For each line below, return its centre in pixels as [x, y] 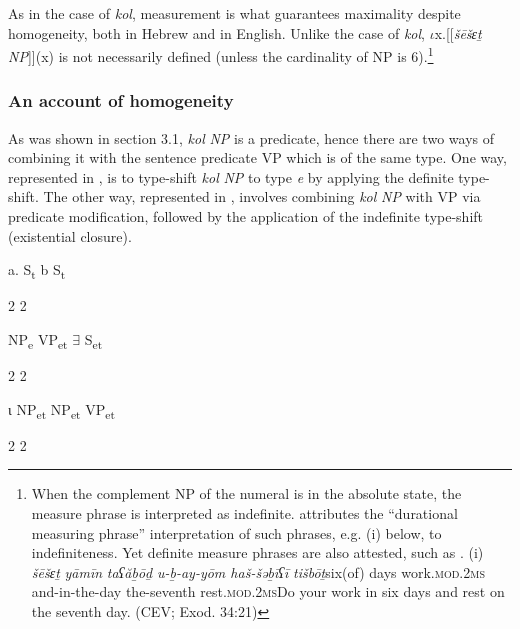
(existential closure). [70, 235]
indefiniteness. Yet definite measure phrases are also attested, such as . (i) [257, 552]
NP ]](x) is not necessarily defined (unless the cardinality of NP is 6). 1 [221, 54]
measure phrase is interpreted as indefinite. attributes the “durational [244, 512]
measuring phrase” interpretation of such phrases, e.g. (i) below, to [236, 532]
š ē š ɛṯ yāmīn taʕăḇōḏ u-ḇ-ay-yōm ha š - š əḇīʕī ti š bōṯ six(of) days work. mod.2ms [258, 571]
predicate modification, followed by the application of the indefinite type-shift [246, 216]
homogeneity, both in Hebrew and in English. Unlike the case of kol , [216, 32]
